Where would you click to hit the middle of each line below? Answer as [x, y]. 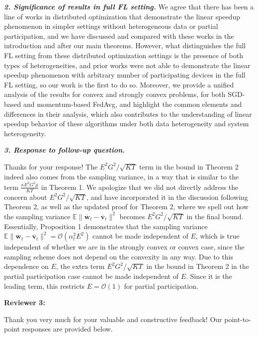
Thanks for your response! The [51, 166]
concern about [26, 197]
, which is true [217, 236]
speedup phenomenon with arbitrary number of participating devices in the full [125, 75]
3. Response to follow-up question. [65, 150]
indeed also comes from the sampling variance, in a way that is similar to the [122, 176]
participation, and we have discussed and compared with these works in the [119, 36]
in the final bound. [215, 216]
